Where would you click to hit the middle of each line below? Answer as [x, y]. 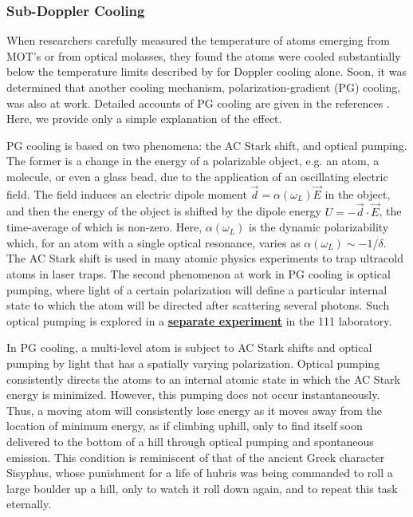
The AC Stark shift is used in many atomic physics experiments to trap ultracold [205, 258]
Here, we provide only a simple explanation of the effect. [144, 118]
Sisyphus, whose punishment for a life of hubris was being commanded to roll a [200, 473]
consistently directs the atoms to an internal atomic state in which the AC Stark [203, 379]
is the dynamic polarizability [319, 227]
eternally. [29, 504]
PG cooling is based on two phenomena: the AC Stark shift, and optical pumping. [207, 145]
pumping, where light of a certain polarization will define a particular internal [197, 289]
